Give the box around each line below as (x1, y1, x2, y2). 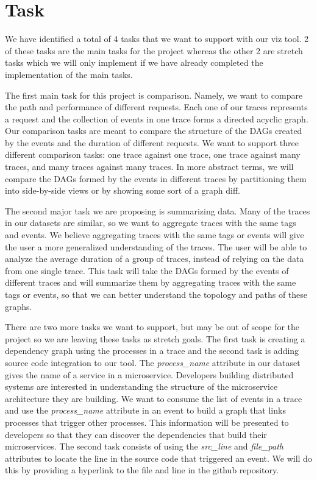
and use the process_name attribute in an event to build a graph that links (5, 404, 286, 417)
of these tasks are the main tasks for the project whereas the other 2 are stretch (5, 44, 303, 57)
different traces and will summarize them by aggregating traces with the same (5, 276, 296, 289)
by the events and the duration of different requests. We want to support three (5, 136, 299, 149)
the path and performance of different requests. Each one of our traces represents (5, 101, 308, 113)
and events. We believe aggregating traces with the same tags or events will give (5, 228, 304, 241)
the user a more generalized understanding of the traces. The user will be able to (5, 240, 307, 253)
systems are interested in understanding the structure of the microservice (5, 380, 278, 393)
